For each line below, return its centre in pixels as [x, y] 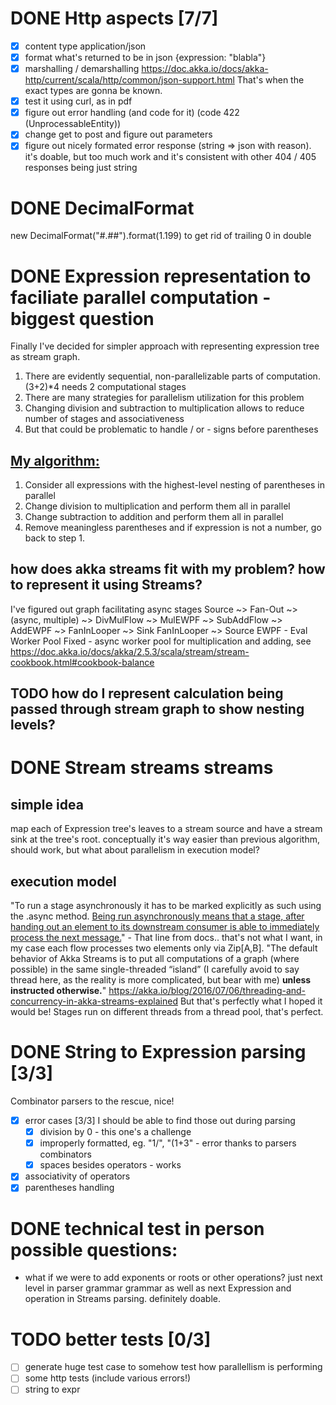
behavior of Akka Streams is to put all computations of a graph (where [155, 959]
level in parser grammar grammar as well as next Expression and [158, 1288]
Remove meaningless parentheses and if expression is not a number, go [173, 528]
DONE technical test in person [137, 1228]
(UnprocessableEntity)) [73, 124]
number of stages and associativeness [104, 419]
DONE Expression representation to [161, 276]
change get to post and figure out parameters [118, 134]
